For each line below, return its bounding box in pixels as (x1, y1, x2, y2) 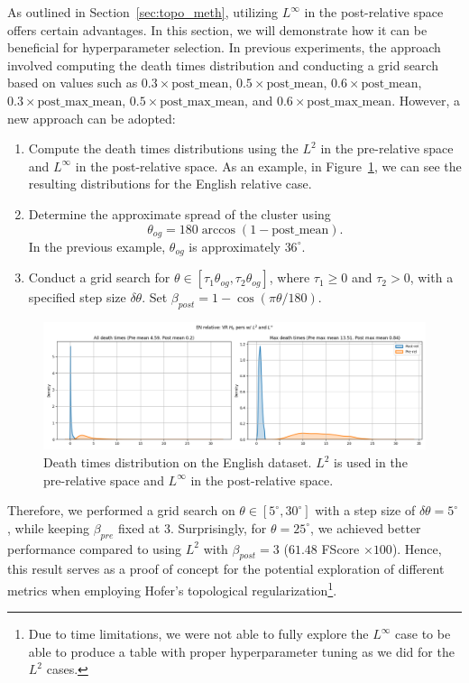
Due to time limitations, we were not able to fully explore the (28, 624, 369, 643)
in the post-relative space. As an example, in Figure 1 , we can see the (75, 156, 462, 175)
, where (269, 268, 310, 287)
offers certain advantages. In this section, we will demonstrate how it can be (7, 20, 428, 39)
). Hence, (391, 539, 442, 558)
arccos (201, 223, 236, 236)
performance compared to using (7, 539, 182, 558)
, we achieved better (310, 518, 421, 537)
